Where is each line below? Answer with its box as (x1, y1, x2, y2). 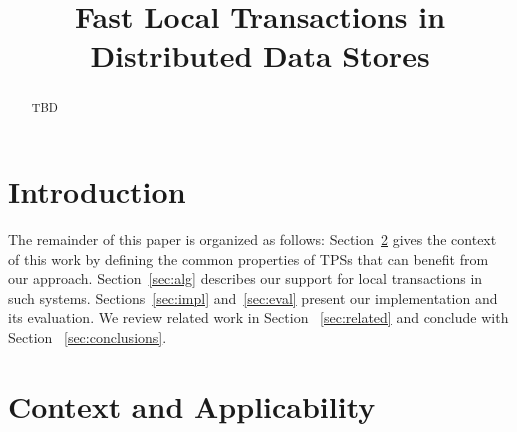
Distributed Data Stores (90, 35, 430, 76)
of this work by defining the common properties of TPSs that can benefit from (8, 248, 489, 269)
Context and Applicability (8, 385, 376, 426)
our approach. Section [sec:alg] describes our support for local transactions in (8, 268, 483, 289)
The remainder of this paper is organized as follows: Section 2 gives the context (8, 228, 497, 249)
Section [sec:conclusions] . (8, 326, 167, 347)
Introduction (8, 171, 186, 212)
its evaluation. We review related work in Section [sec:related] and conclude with (8, 307, 509, 328)
